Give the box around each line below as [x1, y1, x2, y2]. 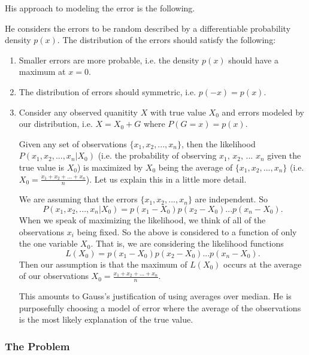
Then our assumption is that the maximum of [19, 257, 187, 270]
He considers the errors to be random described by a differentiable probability [5, 22, 291, 34]
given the [267, 149, 301, 162]
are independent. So [195, 193, 268, 205]
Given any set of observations [19, 137, 127, 150]
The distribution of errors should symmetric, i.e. [19, 85, 196, 98]
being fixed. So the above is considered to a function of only [77, 225, 297, 238]
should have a [228, 53, 278, 66]
